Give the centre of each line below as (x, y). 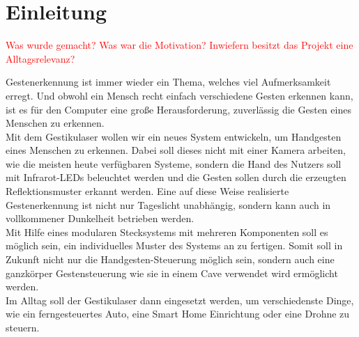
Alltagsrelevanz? (40, 58)
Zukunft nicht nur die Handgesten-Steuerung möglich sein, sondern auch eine (170, 259)
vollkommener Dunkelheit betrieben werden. (100, 218)
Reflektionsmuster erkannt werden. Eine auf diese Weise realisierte (147, 191)
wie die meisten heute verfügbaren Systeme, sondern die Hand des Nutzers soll (174, 163)
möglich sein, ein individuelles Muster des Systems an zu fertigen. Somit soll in (174, 245)
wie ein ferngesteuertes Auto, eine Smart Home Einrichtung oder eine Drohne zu (178, 314)
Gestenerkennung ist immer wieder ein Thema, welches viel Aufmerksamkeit (168, 82)
